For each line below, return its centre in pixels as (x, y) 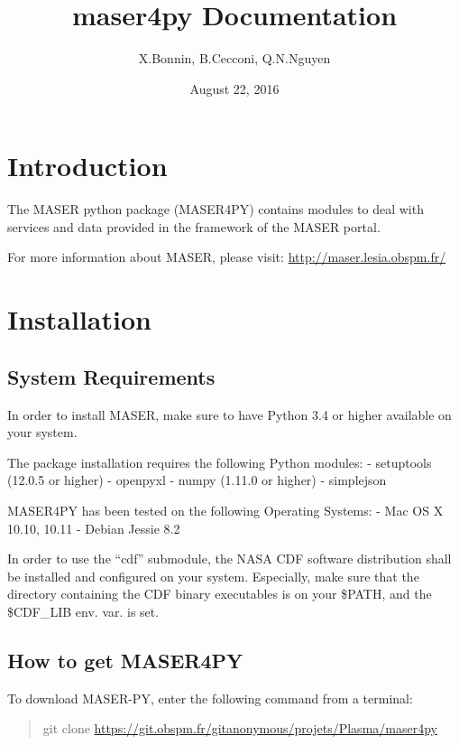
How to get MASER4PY (125, 660)
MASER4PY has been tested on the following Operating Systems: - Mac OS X (225, 510)
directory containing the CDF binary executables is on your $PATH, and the (220, 594)
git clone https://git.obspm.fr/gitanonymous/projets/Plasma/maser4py (240, 728)
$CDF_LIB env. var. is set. (83, 611)
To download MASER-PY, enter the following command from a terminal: (210, 698)
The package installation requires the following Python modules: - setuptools (220, 462)
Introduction (87, 166)
